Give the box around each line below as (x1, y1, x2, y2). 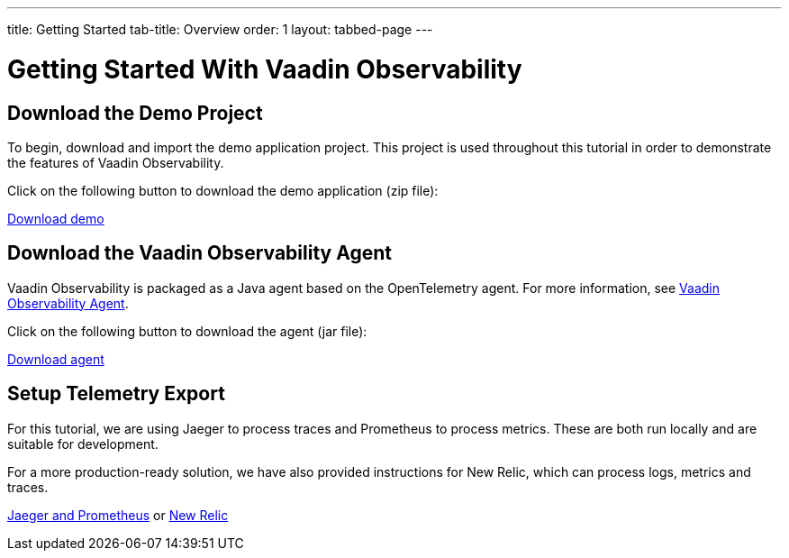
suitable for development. (7, 435, 159, 452)
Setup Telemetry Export (7, 382, 225, 406)
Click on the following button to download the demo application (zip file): (7, 182, 439, 198)
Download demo (7, 210, 104, 226)
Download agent (7, 351, 104, 367)
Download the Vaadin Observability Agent (7, 242, 392, 265)
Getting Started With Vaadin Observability (7, 53, 522, 85)
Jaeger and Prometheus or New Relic (7, 507, 229, 523)
